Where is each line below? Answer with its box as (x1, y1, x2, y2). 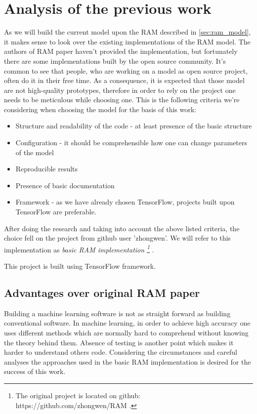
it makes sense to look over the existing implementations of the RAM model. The (4, 36, 251, 46)
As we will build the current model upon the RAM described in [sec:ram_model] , (4, 27, 251, 37)
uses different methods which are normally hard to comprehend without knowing (4, 328, 249, 338)
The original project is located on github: (15, 390, 140, 401)
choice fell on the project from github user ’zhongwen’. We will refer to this (4, 233, 231, 243)
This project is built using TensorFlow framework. (4, 261, 156, 271)
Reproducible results (15, 164, 78, 174)
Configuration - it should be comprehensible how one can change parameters (15, 137, 248, 148)
